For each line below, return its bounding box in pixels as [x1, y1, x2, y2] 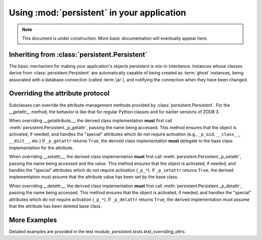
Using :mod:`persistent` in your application [9, 7, 186, 18]
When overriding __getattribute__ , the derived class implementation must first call [9, 118, 172, 123]
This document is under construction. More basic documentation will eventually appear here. [22, 35, 208, 41]
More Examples [9, 216, 57, 224]
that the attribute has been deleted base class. [9, 203, 102, 209]
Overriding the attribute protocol [9, 90, 110, 98]
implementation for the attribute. [9, 145, 74, 150]
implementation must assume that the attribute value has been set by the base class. [9, 174, 179, 180]
